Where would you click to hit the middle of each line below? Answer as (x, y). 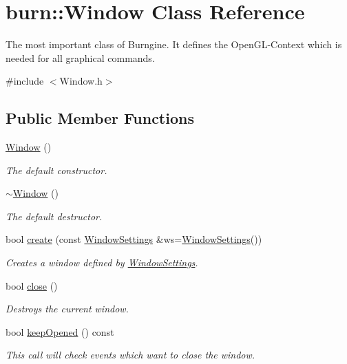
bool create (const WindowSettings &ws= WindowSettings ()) (134, 239)
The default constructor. (56, 170)
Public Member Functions (100, 118)
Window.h (81, 81)
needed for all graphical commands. (80, 57)
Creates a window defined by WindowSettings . (102, 263)
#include (25, 81)
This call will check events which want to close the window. (130, 355)
